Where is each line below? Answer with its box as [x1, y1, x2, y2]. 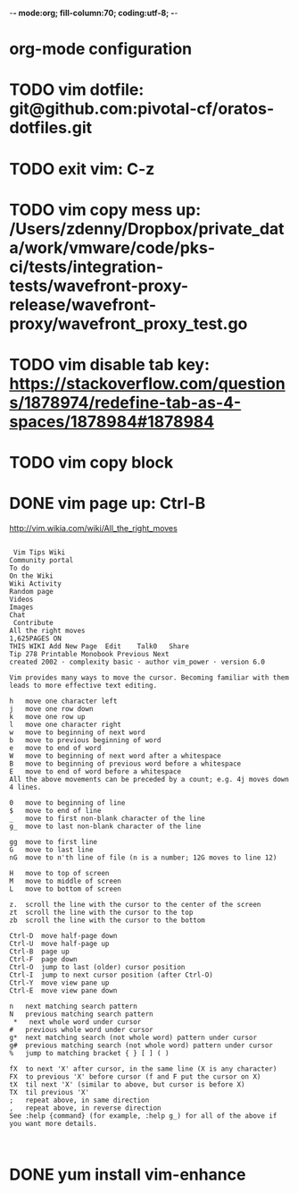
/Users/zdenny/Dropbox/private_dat [9, 218, 285, 239]
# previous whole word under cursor [9, 1026, 153, 1035]
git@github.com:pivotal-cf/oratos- [9, 98, 275, 119]
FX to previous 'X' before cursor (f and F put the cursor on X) [9, 1072, 261, 1081]
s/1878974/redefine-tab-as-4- [9, 393, 242, 412]
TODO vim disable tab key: [9, 354, 211, 375]
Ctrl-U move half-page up [9, 939, 110, 949]
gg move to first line [9, 838, 98, 847]
